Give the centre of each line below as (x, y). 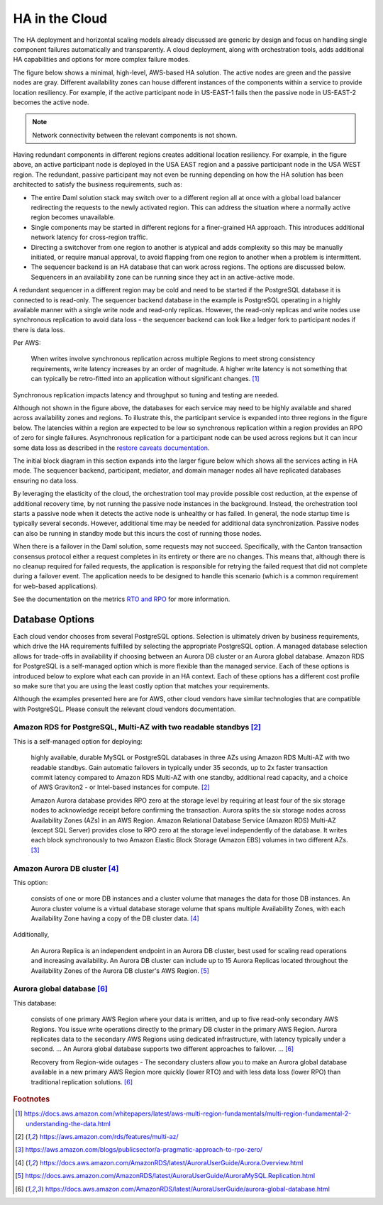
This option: (30, 882)
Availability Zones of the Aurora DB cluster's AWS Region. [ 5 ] (120, 970)
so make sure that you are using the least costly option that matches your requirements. (141, 686)
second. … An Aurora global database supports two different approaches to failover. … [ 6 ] (162, 1049)
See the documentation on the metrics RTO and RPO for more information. (122, 599)
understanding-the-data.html (68, 1123)
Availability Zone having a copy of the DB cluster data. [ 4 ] (115, 918)
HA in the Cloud (60, 18)
